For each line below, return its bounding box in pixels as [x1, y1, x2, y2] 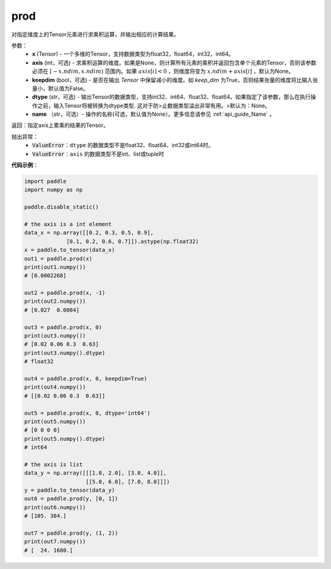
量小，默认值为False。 [32, 85, 89, 92]
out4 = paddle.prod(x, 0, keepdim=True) [24, 375, 147, 382]
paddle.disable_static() [24, 204, 99, 211]
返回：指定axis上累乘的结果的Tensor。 [11, 121, 109, 129]
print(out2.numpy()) [24, 298, 86, 305]
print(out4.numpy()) [24, 384, 86, 391]
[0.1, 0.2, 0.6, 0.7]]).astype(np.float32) [66, 238, 199, 245]
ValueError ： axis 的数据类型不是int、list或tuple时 [32, 150, 164, 158]
